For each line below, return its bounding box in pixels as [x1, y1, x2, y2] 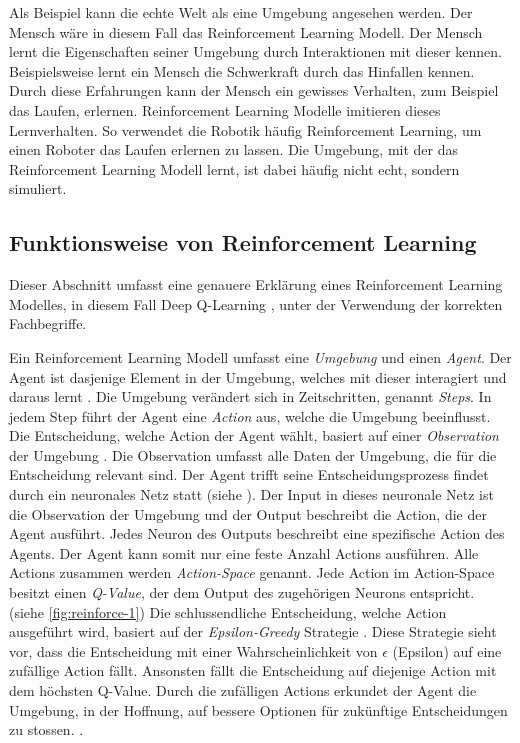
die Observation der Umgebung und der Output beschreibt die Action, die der [9, 503, 487, 524]
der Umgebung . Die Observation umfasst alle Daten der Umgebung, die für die [9, 444, 497, 465]
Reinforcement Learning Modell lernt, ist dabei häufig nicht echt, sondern [9, 158, 460, 179]
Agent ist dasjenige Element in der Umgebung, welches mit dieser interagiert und [9, 366, 507, 387]
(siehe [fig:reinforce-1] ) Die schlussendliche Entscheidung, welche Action [9, 601, 447, 622]
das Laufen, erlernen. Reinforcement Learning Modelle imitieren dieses [9, 99, 441, 120]
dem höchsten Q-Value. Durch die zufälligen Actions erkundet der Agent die [9, 680, 477, 701]
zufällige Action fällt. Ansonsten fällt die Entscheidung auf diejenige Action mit [9, 660, 497, 681]
